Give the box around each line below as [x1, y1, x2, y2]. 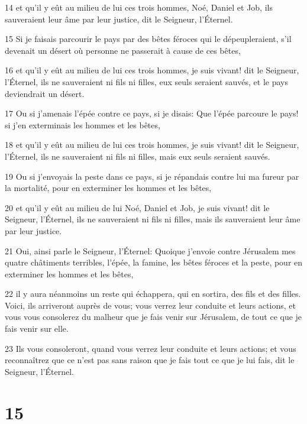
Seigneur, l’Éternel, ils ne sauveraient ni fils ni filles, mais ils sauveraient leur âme [5, 213, 300, 225]
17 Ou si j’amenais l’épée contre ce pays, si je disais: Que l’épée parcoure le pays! [5, 107, 299, 119]
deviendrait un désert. [5, 87, 85, 99]
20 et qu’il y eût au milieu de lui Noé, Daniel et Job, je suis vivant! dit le [5, 201, 270, 213]
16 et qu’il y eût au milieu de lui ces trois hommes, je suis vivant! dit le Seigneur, [5, 64, 299, 76]
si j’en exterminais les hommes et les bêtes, [5, 118, 160, 131]
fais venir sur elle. [5, 322, 69, 335]
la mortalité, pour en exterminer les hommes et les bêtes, [5, 182, 212, 194]
